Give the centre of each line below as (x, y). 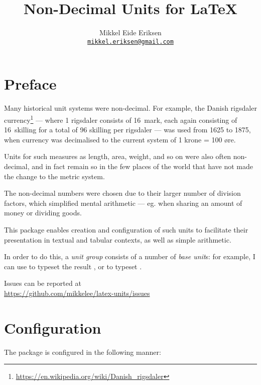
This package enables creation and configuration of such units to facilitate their (126, 229)
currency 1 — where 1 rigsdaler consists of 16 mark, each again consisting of (121, 119)
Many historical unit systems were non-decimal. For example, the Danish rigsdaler (130, 108)
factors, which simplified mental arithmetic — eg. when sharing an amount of (123, 203)
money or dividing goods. (43, 213)
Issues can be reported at (43, 283)
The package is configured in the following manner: (83, 352)
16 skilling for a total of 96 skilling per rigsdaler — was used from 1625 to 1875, (127, 130)
